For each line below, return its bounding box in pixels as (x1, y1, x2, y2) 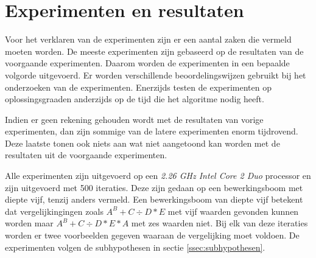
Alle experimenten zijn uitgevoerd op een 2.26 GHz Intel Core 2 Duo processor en (5, 169, 311, 182)
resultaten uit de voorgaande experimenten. (5, 148, 167, 161)
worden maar (5, 217, 54, 229)
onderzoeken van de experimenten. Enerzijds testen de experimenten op (5, 80, 272, 93)
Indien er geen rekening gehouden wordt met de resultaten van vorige (5, 113, 264, 125)
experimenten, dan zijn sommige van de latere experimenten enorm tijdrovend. (5, 125, 298, 138)
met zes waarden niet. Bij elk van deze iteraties (131, 217, 308, 229)
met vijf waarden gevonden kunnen (167, 204, 299, 217)
